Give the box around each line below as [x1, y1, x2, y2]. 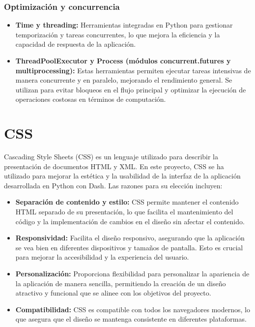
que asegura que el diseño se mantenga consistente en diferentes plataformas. [15, 314, 247, 324]
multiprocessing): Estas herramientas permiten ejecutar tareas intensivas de [15, 65, 251, 75]
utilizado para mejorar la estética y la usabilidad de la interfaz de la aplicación [4, 171, 241, 181]
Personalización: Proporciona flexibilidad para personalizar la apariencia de [15, 268, 250, 279]
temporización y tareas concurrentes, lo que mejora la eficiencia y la [15, 29, 220, 39]
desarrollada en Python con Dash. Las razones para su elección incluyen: [4, 180, 223, 190]
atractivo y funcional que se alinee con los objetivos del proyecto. [15, 288, 211, 298]
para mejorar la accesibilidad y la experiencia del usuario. [15, 252, 189, 262]
